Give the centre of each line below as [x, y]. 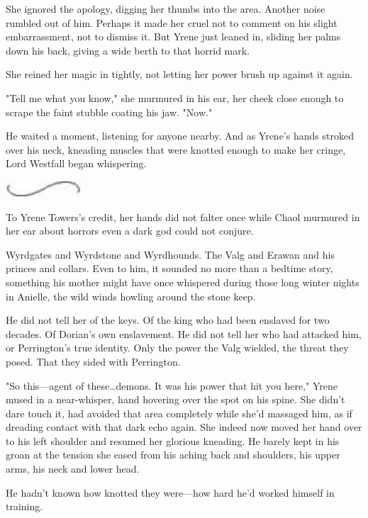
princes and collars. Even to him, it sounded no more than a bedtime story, [169, 268]
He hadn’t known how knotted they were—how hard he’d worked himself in [170, 492]
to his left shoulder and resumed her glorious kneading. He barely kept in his [173, 440]
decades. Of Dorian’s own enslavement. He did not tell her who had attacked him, [184, 333]
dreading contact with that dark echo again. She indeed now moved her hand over [184, 427]
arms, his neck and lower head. [73, 469]
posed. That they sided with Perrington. [93, 361]
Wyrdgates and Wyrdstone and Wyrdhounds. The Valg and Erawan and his [170, 254]
